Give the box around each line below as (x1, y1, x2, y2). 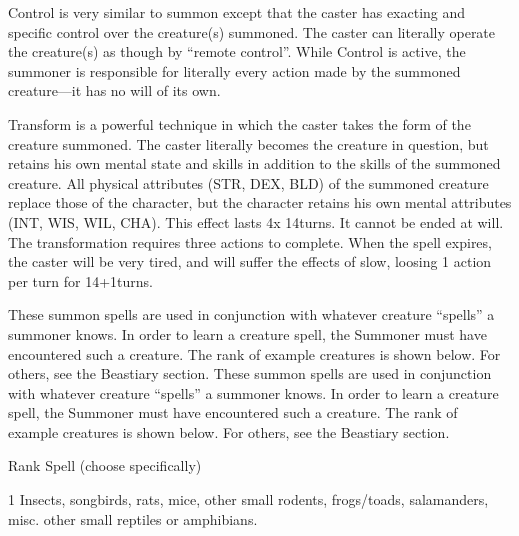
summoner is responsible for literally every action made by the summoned (8, 60, 461, 81)
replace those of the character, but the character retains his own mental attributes (8, 192, 512, 213)
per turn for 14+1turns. (8, 270, 153, 291)
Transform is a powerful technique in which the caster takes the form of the (8, 113, 471, 134)
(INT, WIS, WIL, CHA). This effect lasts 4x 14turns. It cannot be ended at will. (8, 211, 504, 232)
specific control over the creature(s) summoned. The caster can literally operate (8, 21, 496, 42)
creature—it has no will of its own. (8, 80, 221, 101)
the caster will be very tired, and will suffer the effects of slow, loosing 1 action (8, 251, 492, 272)
